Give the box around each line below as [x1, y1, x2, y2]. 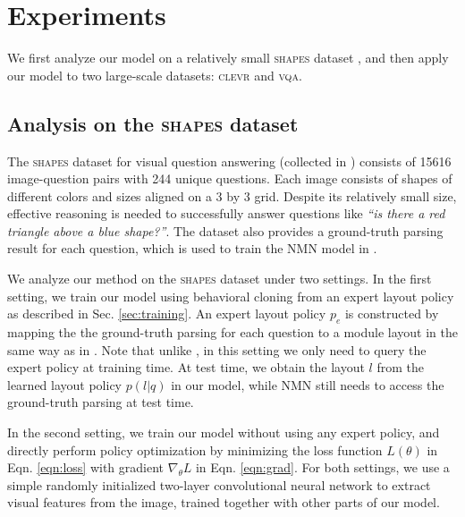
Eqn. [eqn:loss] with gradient [7, 458, 165, 477]
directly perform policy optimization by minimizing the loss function [7, 440, 383, 459]
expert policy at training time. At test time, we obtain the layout [7, 358, 365, 377]
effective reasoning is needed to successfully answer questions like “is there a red [7, 204, 445, 223]
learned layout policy [7, 375, 123, 394]
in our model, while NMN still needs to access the [171, 375, 444, 394]
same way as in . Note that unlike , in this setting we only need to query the [7, 340, 427, 359]
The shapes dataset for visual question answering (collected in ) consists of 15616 [7, 151, 452, 170]
